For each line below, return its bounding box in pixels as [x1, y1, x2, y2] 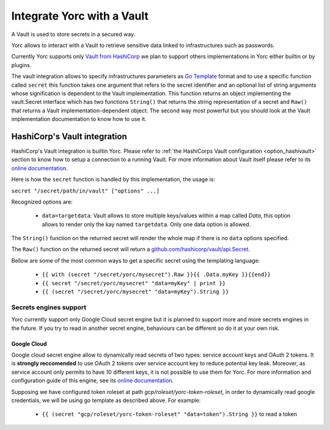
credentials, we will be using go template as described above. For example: [11, 396, 201, 404]
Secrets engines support [11, 303, 87, 312]
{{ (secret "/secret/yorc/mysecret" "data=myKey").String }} [42, 288, 229, 296]
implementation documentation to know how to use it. [11, 115, 147, 123]
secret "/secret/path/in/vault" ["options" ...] [11, 187, 160, 194]
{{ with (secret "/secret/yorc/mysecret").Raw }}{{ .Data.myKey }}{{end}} [42, 271, 271, 278]
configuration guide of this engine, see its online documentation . [11, 377, 174, 384]
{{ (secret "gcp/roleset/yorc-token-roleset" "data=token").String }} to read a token [42, 410, 298, 418]
